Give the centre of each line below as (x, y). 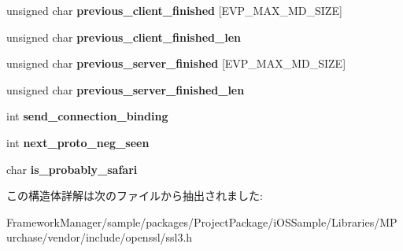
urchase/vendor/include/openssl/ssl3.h (100, 237)
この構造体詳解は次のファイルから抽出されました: (135, 196)
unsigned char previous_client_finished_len (124, 37)
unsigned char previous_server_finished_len (126, 89)
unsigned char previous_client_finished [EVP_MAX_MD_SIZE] (174, 10)
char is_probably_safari (72, 169)
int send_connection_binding (87, 116)
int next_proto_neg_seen (78, 142)
